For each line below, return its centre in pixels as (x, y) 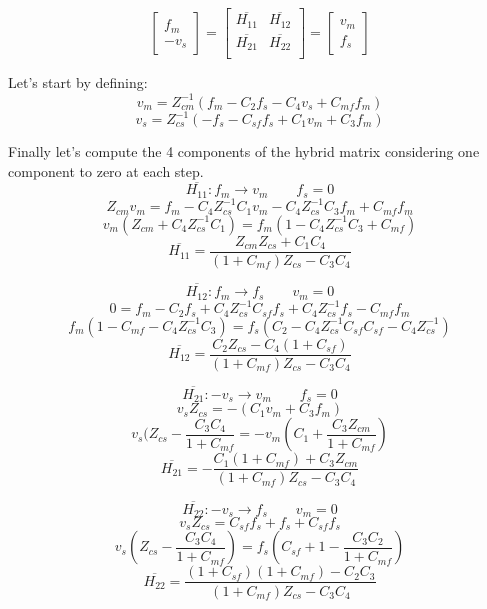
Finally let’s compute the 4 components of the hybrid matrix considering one (244, 151)
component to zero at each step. (106, 170)
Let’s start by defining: (78, 82)
